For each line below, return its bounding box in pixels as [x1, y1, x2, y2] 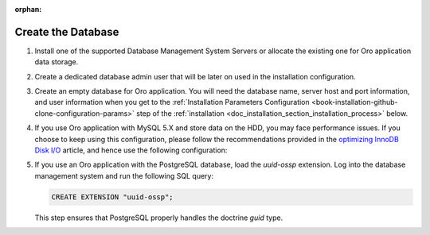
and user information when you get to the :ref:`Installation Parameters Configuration [34, 98, 310, 107]
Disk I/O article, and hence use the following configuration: [34, 145, 228, 155]
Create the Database [14, 25, 119, 39]
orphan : [14, 5, 42, 13]
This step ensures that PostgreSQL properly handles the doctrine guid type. [34, 213, 283, 222]
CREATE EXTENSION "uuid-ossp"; [51, 192, 174, 202]
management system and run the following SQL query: [34, 171, 214, 180]
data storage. [34, 57, 79, 67]
